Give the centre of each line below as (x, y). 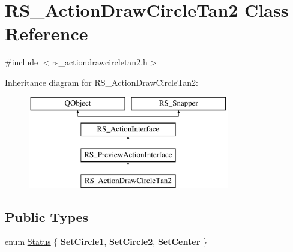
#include (22, 62)
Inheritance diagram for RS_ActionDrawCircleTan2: (101, 82)
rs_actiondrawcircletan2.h (100, 62)
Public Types (47, 216)
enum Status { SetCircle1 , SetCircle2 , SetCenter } (106, 241)
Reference (47, 33)
